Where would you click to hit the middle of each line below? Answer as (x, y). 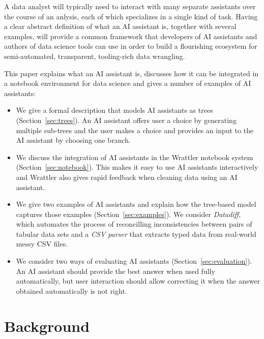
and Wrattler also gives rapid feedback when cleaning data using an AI (127, 177)
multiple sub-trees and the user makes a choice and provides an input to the (135, 130)
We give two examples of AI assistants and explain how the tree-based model (136, 204)
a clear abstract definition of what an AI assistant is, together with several (120, 26)
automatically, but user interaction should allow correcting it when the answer (138, 281)
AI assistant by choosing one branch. (73, 140)
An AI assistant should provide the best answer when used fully (115, 271)
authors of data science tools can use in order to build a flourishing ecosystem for (131, 46)
